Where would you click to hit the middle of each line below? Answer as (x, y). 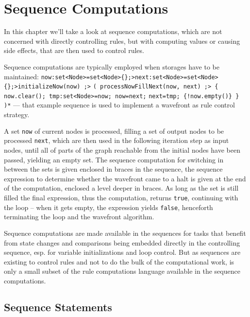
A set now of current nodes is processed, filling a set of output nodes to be (114, 131)
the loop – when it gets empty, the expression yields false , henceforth (108, 207)
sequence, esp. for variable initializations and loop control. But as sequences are (122, 252)
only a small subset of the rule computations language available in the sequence (122, 271)
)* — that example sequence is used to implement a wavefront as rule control (119, 105)
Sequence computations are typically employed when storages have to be (112, 66)
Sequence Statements (58, 307)
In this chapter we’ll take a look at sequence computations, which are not (113, 31)
